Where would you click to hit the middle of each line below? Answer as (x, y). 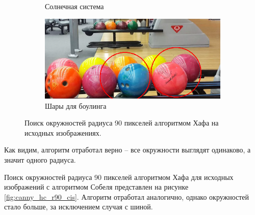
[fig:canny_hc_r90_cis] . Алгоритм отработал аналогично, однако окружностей (127, 196)
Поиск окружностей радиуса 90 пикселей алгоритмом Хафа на (122, 123)
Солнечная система (74, 6)
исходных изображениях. (63, 132)
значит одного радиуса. (40, 160)
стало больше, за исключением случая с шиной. (79, 207)
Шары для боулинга (76, 105)
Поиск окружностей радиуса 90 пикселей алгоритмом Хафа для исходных (119, 177)
